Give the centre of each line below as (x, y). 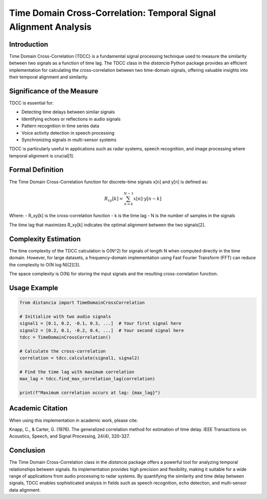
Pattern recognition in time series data (60, 126)
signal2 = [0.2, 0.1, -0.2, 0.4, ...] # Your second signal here (102, 330)
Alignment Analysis (50, 27)
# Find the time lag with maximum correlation (77, 372)
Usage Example (34, 288)
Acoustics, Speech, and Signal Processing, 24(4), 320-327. (70, 436)
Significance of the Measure (54, 91)
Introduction (29, 44)
